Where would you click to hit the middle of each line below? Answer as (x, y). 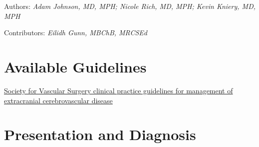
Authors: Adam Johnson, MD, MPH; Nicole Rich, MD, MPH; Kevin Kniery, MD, (130, 6)
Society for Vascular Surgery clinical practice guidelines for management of (119, 90)
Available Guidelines (75, 66)
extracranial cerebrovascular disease (58, 100)
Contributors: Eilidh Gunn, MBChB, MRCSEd (76, 33)
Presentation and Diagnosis (100, 134)
